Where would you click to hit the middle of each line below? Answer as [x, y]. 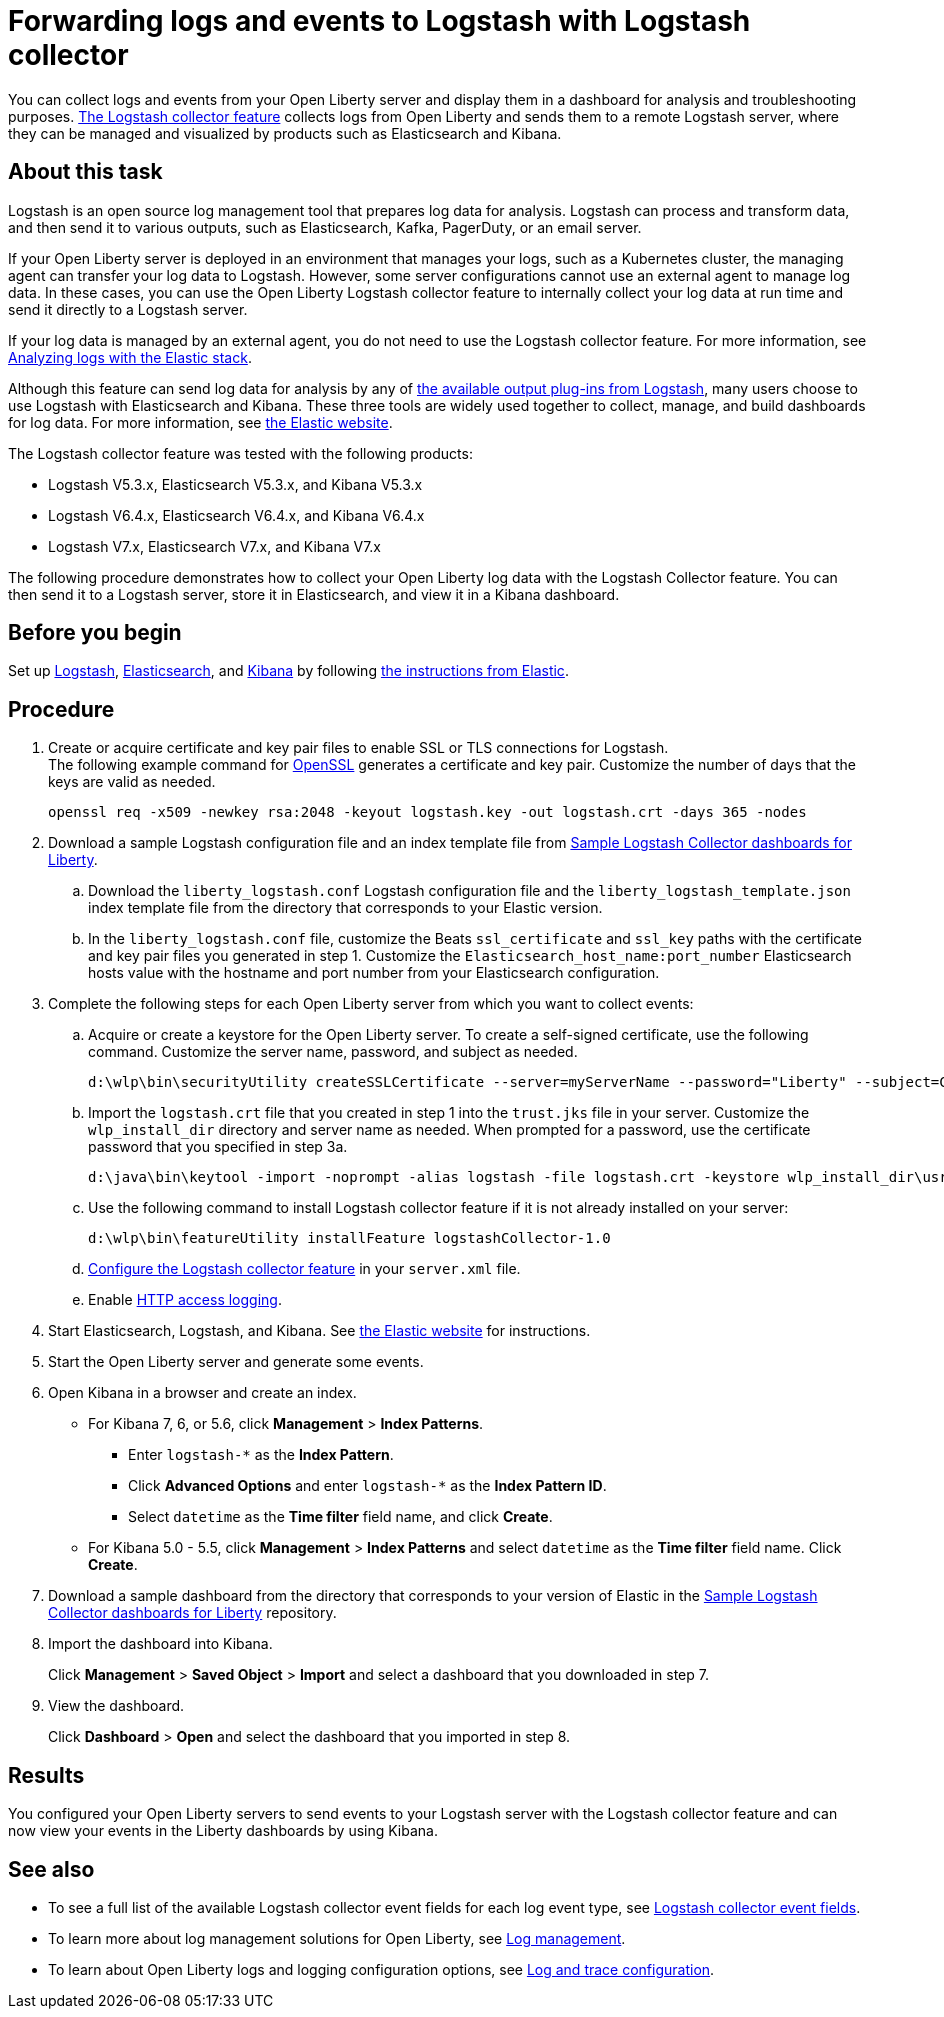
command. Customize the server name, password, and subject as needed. [333, 1052]
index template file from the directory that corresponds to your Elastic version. [345, 908]
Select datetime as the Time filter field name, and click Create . [340, 1517]
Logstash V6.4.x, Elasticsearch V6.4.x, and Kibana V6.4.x [236, 515]
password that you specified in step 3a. [218, 1147]
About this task [85, 172]
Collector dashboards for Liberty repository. [192, 1613]
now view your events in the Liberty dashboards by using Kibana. [223, 1831]
